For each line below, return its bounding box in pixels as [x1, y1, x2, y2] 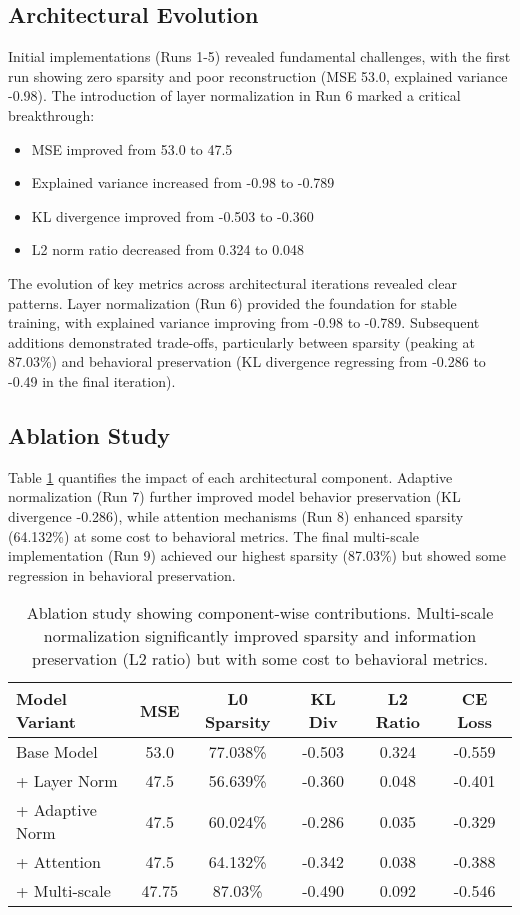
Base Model [16, 740, 98, 764]
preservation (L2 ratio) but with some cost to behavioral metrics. [32, 647, 488, 671]
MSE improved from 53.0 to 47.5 [31, 138, 233, 159]
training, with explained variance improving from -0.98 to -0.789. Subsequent [8, 312, 480, 333]
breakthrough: [8, 104, 95, 125]
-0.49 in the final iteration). [8, 370, 176, 391]
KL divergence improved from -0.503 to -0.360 [31, 205, 314, 226]
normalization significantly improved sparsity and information [43, 624, 477, 648]
